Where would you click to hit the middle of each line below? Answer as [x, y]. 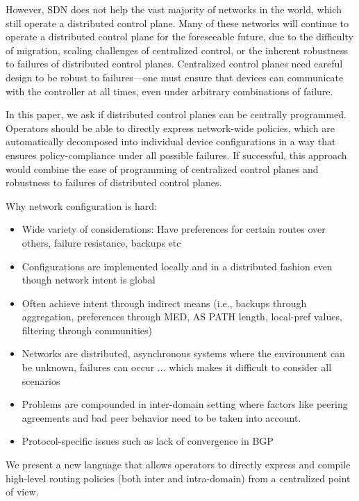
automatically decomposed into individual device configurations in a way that [171, 141]
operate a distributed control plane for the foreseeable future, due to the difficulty [179, 36]
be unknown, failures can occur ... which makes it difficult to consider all [177, 367]
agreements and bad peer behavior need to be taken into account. [161, 417]
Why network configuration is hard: [82, 205]
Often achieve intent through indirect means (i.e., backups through [164, 303]
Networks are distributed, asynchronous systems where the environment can [183, 353]
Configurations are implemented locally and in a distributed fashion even [177, 266]
